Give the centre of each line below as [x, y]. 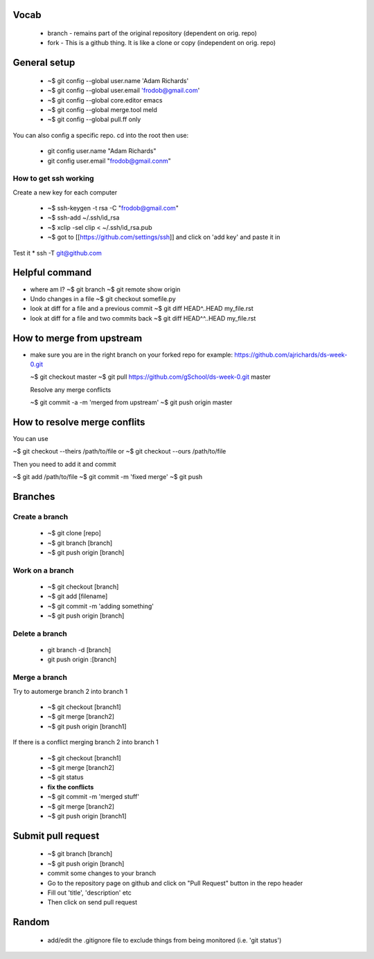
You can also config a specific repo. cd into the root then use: [101, 135]
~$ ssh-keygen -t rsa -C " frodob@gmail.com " [113, 208]
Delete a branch [40, 634]
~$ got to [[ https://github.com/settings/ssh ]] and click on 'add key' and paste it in [164, 237]
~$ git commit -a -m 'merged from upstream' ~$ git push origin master [131, 402]
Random [31, 922]
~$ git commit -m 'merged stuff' [93, 797]
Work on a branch [43, 570]
